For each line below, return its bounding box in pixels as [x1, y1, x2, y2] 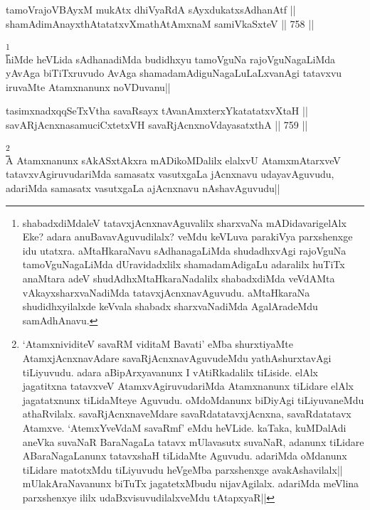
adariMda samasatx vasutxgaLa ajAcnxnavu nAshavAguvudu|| [6, 181, 280, 195]
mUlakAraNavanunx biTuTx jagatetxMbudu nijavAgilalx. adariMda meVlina [22, 476, 359, 491]
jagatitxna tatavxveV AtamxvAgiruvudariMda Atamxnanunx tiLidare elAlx [22, 378, 354, 393]
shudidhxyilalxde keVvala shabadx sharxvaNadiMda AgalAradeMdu [22, 299, 318, 314]
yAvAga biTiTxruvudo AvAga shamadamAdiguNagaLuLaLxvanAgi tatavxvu [6, 65, 342, 80]
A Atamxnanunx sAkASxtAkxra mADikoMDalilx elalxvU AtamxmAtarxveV [6, 152, 341, 167]
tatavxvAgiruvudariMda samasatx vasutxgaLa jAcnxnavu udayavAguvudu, [6, 166, 334, 181]
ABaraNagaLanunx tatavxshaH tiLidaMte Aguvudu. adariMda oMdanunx [22, 448, 347, 463]
